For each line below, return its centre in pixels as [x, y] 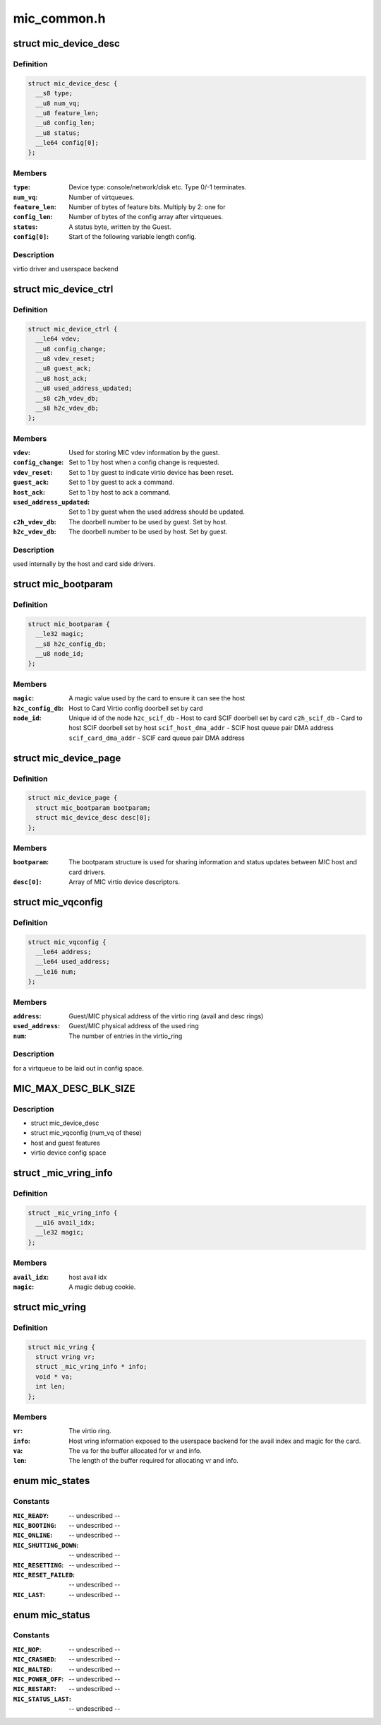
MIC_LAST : [29, 1594]
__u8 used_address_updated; [84, 388]
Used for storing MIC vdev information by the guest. [144, 453]
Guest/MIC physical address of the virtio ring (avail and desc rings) [166, 1016]
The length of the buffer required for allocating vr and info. [154, 1461]
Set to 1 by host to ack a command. [120, 492]
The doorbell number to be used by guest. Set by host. [148, 522]
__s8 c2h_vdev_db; [67, 398]
